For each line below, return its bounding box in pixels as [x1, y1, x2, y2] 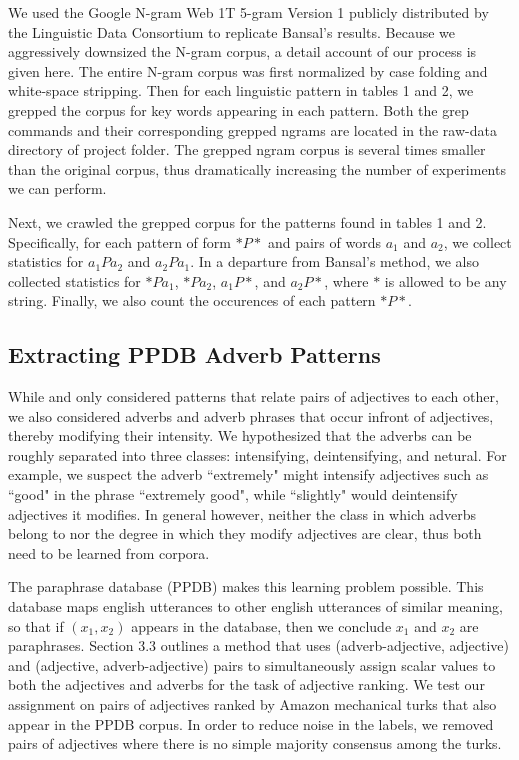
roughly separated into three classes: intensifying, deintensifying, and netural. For [8, 444, 507, 465]
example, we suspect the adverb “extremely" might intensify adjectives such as [8, 464, 489, 485]
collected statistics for [8, 270, 141, 291]
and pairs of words [267, 231, 381, 252]
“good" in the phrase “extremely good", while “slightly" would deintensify [8, 484, 458, 505]
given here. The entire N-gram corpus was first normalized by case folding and [8, 60, 488, 81]
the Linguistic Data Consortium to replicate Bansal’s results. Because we [8, 21, 456, 42]
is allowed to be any [384, 270, 507, 291]
